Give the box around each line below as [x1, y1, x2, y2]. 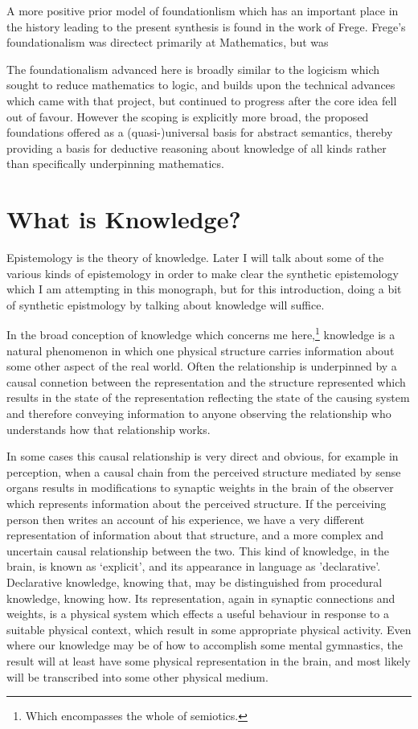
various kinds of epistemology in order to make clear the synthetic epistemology [6, 264, 399, 281]
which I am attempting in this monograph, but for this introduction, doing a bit [6, 281, 402, 297]
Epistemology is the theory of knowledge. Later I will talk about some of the [6, 249, 384, 266]
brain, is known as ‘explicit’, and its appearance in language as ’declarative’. [6, 558, 381, 575]
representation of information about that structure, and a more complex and [6, 526, 384, 543]
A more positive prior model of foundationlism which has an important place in [6, 2, 399, 18]
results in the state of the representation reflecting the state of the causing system [6, 389, 410, 406]
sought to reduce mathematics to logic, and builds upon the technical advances [6, 76, 395, 93]
